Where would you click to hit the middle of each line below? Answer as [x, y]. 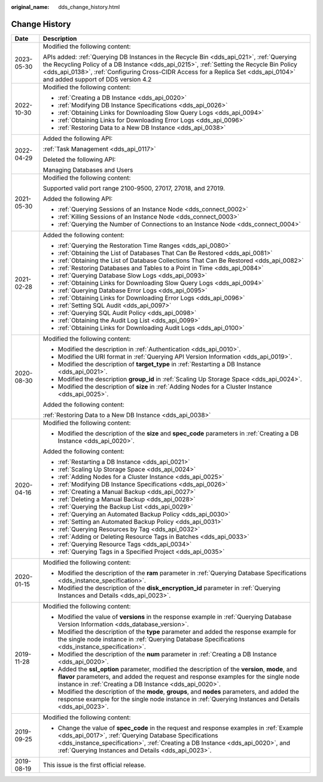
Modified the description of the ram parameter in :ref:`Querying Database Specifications [182, 573]
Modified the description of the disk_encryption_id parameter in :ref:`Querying [169, 588]
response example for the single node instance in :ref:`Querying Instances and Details [179, 699]
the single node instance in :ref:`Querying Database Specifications [151, 639]
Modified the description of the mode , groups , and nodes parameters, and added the [178, 692]
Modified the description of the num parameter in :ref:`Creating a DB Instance [167, 654]
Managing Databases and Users [88, 169]
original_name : [30, 7]
